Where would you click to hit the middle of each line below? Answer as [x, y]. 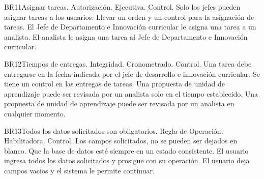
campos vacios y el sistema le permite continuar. [79, 170]
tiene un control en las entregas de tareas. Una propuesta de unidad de [115, 84]
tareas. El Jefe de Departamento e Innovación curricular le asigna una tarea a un [130, 27]
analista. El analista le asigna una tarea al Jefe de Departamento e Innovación [126, 36]
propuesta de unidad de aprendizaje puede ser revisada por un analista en [119, 103]
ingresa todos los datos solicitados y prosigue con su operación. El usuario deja [127, 160]
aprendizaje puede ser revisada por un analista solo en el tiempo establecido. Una [131, 93]
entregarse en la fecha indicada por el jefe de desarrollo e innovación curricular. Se [132, 73]
